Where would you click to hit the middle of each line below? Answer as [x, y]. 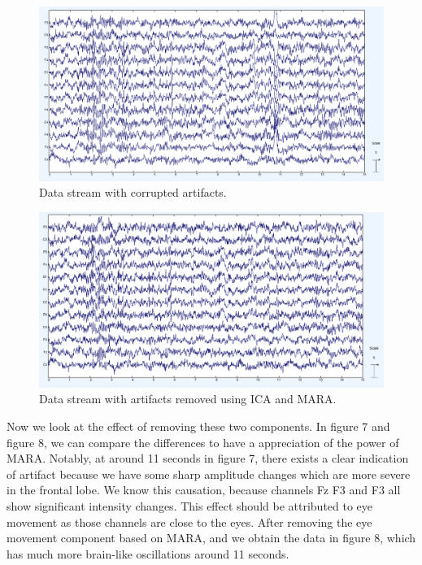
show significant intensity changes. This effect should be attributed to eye [190, 505]
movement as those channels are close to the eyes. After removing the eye [189, 522]
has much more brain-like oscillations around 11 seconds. [148, 553]
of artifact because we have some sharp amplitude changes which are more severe [209, 474]
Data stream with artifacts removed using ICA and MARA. [188, 399]
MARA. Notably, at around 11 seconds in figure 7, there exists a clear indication [208, 458]
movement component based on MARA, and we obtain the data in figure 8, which [211, 538]
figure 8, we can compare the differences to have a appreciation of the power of [203, 442]
